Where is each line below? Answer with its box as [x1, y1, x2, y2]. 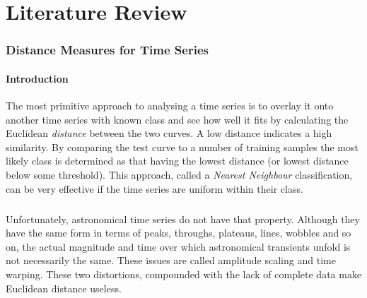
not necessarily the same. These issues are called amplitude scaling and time [6, 253, 336, 268]
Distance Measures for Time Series [6, 41, 209, 59]
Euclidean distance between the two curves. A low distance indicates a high [6, 126, 332, 141]
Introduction [6, 71, 69, 85]
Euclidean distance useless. [6, 280, 122, 295]
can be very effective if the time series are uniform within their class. [6, 181, 303, 196]
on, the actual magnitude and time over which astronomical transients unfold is [6, 239, 351, 254]
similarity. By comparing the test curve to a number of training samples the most [6, 139, 359, 154]
